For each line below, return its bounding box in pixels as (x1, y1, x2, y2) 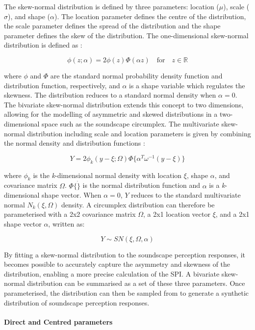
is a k (209, 180, 225, 190)
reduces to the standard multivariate (131, 190, 241, 200)
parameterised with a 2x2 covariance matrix (4, 209, 136, 219)
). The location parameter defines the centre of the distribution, (54, 11, 246, 21)
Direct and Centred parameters (4, 316, 113, 327)
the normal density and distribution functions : (4, 138, 145, 148)
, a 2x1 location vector (143, 209, 210, 219)
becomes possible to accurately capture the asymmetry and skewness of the (4, 259, 230, 269)
